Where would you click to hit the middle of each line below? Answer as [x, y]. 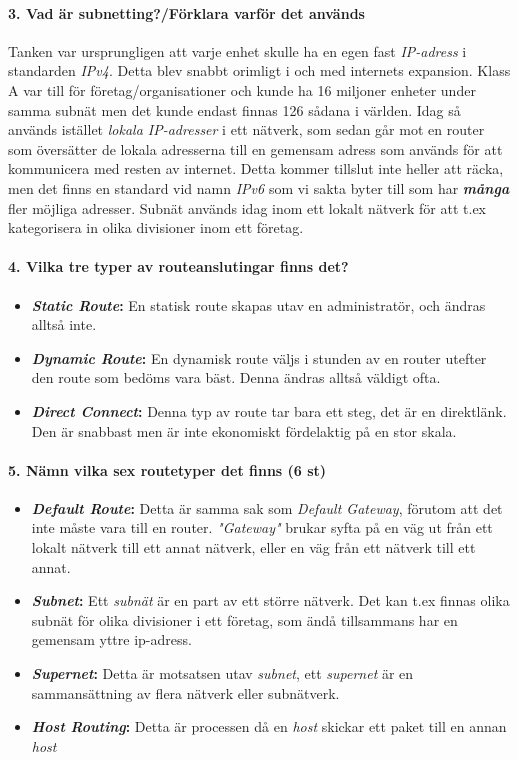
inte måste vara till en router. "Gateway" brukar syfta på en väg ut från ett [262, 527]
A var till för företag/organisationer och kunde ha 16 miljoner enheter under [242, 89]
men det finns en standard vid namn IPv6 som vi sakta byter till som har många [259, 187]
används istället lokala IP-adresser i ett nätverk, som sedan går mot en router [246, 129]
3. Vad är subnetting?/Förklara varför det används [186, 12]
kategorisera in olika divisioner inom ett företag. [156, 227]
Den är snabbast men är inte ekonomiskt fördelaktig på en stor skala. [244, 430]
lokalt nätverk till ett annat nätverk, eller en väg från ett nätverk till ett [253, 547]
